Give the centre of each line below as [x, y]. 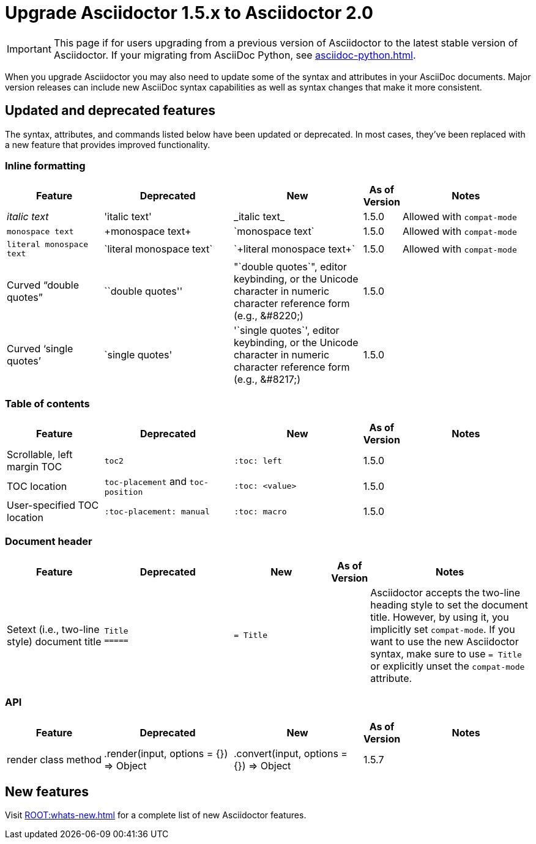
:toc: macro [260, 511]
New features [47, 792]
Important [29, 49]
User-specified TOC [53, 505]
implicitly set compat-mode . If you [443, 629]
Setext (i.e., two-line [53, 629]
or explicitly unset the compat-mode [448, 666]
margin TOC [35, 467]
